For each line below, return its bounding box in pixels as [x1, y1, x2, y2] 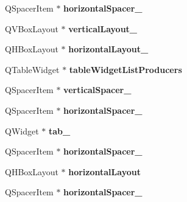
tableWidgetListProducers [69, 63, 182, 75]
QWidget [5, 124, 39, 137]
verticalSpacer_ [63, 83, 132, 96]
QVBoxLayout [5, 22, 58, 35]
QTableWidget [5, 63, 60, 75]
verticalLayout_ [68, 22, 138, 35]
